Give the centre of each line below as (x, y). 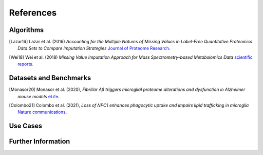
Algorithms (26, 30)
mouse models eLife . (38, 96)
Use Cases (26, 126)
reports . (26, 64)
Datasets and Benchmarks (50, 78)
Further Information (39, 142)
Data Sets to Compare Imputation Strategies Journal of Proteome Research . (94, 48)
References (33, 13)
